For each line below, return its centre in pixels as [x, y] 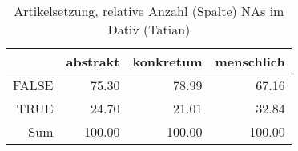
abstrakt [93, 61]
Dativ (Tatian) [149, 29]
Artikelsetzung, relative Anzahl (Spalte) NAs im [149, 11]
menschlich [250, 61]
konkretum [167, 61]
